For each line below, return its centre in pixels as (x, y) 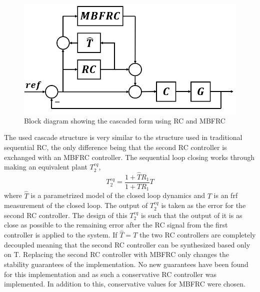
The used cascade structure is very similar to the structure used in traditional (123, 137)
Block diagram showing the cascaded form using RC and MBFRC (125, 120)
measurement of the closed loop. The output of (76, 205)
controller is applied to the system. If (61, 235)
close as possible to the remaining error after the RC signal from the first (116, 225)
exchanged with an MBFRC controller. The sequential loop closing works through (129, 157)
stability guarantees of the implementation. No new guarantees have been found (126, 264)
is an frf (226, 195)
